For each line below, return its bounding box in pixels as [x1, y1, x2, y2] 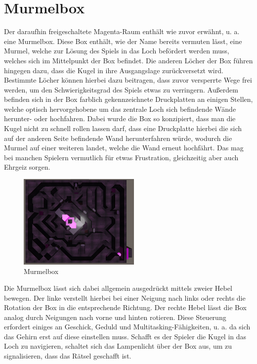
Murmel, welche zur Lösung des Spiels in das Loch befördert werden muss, [4, 45, 229, 56]
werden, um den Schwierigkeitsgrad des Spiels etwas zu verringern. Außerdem [4, 84, 238, 94]
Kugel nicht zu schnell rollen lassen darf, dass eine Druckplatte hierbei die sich [4, 123, 242, 134]
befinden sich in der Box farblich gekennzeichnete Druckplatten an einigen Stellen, [4, 94, 253, 104]
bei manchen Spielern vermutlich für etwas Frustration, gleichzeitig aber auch [4, 152, 239, 162]
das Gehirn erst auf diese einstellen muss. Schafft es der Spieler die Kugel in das [4, 331, 247, 341]
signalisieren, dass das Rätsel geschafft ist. [4, 351, 131, 361]
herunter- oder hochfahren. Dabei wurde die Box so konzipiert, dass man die [4, 113, 236, 124]
